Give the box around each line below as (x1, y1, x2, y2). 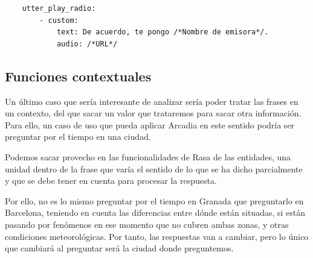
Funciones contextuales (5, 66, 152, 85)
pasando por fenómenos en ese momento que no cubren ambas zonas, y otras (5, 218, 289, 230)
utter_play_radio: (22, 4, 96, 13)
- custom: (39, 16, 79, 25)
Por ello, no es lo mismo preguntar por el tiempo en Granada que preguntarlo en (5, 194, 304, 207)
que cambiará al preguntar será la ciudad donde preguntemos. (5, 242, 234, 254)
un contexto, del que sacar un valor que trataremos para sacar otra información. (5, 107, 302, 119)
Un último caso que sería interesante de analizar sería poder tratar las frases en (5, 95, 298, 107)
